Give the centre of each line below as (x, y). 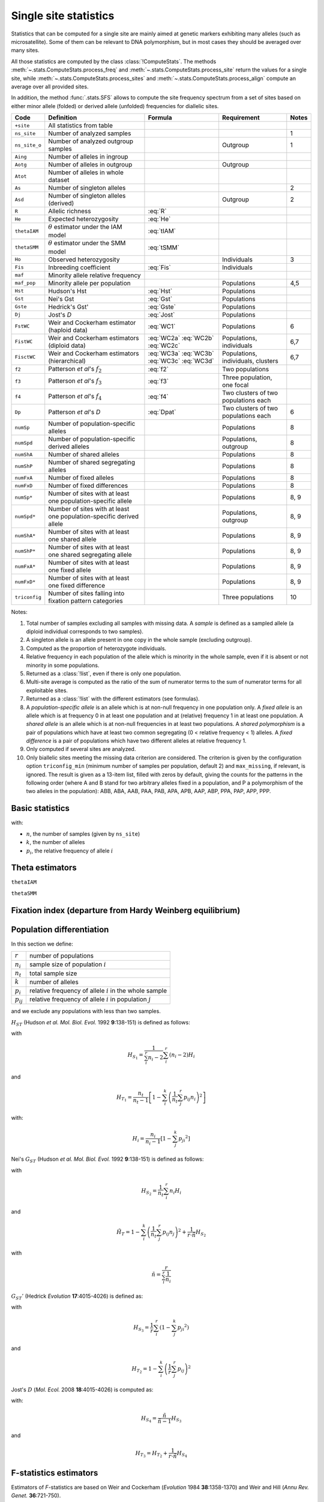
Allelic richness (70, 211)
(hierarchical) (67, 360)
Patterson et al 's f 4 (75, 397)
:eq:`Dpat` (162, 412)
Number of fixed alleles (81, 478)
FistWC (24, 342)
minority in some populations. (63, 665)
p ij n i (190, 1098)
